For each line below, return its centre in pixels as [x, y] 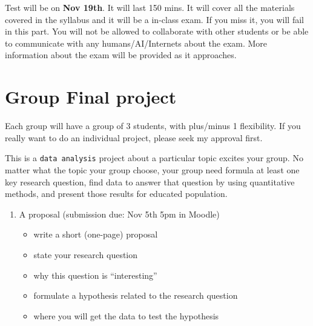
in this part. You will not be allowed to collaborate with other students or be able [157, 31]
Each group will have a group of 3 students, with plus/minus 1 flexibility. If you [153, 126]
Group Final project [91, 97]
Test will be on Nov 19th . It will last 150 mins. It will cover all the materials [150, 7]
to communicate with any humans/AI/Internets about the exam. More [136, 43]
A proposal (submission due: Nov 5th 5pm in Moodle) [119, 214]
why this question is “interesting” [95, 275]
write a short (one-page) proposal [96, 234]
